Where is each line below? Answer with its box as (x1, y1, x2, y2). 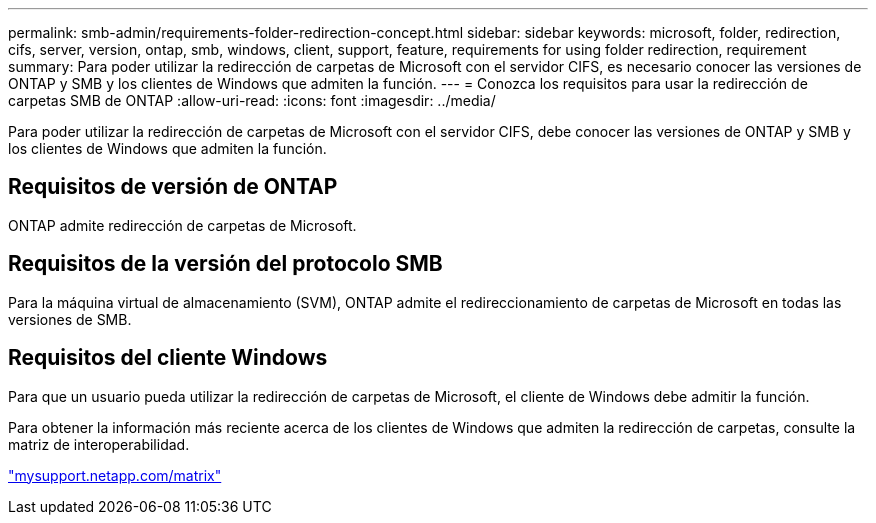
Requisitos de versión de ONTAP (8, 174, 338, 200)
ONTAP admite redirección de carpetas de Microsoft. (8, 216, 357, 234)
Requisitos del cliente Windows (8, 345, 328, 371)
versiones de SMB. (8, 310, 132, 328)
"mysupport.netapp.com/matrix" (8, 466, 222, 484)
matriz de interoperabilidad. (8, 435, 190, 453)
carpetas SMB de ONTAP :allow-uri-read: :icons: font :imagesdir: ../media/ (8, 92, 496, 109)
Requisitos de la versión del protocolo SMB (8, 251, 443, 277)
